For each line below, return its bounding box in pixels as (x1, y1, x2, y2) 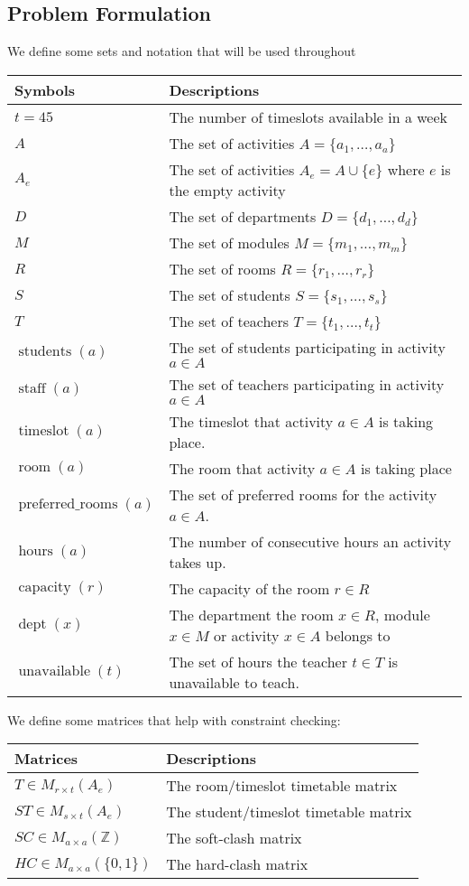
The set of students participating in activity (169, 336, 446, 358)
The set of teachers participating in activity (169, 373, 445, 395)
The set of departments (169, 205, 317, 227)
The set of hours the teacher (169, 650, 347, 672)
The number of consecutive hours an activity (169, 530, 452, 552)
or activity (213, 624, 280, 646)
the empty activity (169, 179, 286, 201)
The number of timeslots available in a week (169, 106, 448, 127)
